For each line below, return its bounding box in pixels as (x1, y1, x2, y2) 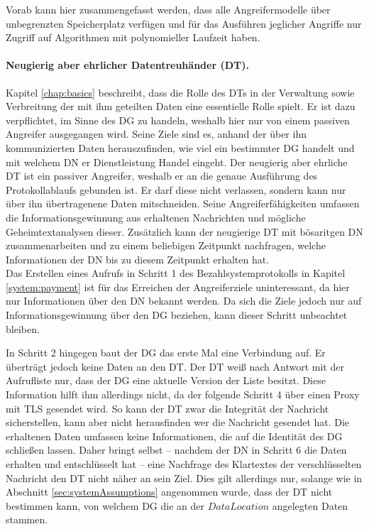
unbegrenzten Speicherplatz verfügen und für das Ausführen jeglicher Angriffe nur (6, 16, 362, 31)
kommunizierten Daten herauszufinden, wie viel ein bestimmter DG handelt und (6, 140, 355, 155)
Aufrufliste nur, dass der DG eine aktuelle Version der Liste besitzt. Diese (6, 373, 326, 388)
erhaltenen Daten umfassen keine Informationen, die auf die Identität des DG (6, 428, 343, 443)
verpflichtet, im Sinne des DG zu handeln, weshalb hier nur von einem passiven (6, 112, 350, 127)
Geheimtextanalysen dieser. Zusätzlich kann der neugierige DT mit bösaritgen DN (6, 224, 363, 239)
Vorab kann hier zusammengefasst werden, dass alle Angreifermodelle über (6, 2, 331, 16)
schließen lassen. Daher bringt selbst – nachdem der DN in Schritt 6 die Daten (6, 442, 347, 457)
